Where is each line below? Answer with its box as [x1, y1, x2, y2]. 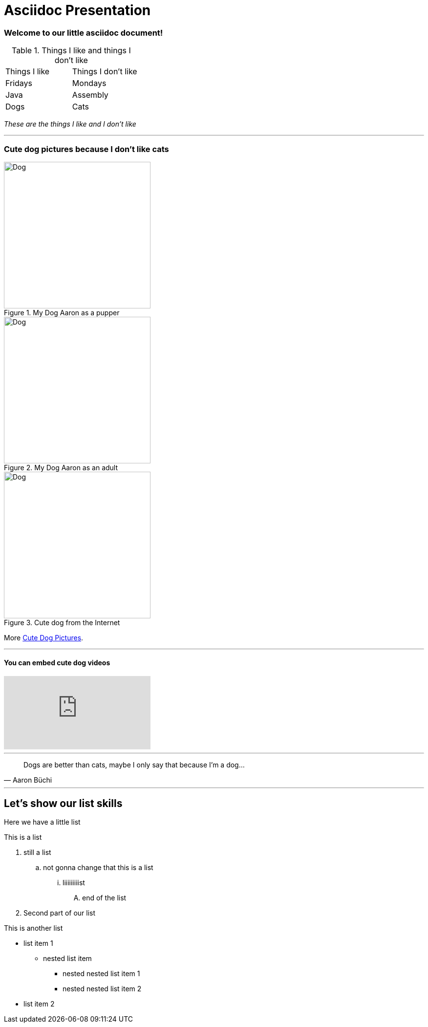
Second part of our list [23, 908, 96, 917]
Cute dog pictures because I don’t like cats [4, 144, 169, 154]
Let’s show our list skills [4, 797, 123, 809]
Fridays [5, 78, 33, 88]
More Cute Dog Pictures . [4, 633, 84, 642]
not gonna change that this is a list [43, 863, 153, 872]
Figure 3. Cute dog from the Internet [4, 618, 120, 627]
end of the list [82, 893, 127, 902]
